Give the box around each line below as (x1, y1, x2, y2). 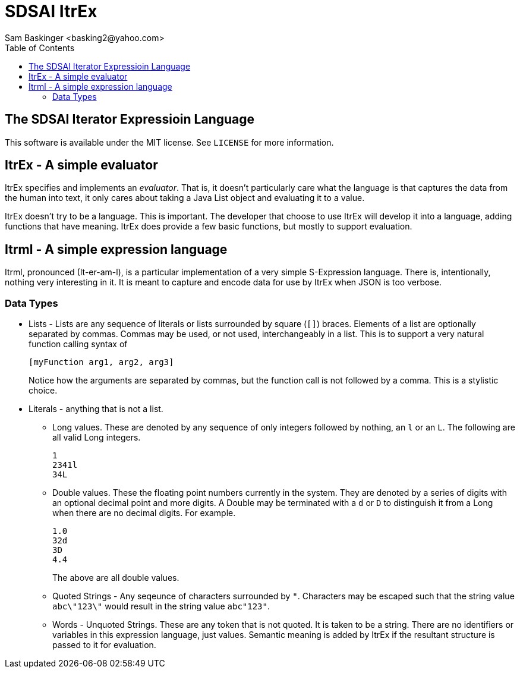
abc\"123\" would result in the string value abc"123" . (52, 601, 270, 612)
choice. (29, 385, 58, 396)
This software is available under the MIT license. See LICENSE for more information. (5, 137, 334, 147)
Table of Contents (5, 42, 75, 53)
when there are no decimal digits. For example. (52, 508, 236, 518)
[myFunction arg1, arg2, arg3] (29, 357, 174, 367)
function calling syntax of (29, 339, 128, 350)
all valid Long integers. (52, 432, 141, 443)
